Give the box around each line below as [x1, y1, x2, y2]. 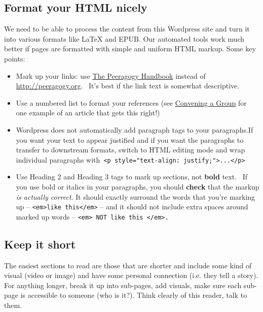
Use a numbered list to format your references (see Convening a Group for [16, 97, 247, 108]
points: [4, 53, 25, 64]
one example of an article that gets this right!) [16, 107, 160, 118]
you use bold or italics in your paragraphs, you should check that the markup [16, 181, 259, 192]
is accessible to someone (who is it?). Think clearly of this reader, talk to [20, 290, 247, 300]
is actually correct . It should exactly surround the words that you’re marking [16, 191, 255, 202]
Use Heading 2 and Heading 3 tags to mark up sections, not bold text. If [16, 171, 248, 182]
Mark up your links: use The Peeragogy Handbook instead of [16, 70, 206, 81]
